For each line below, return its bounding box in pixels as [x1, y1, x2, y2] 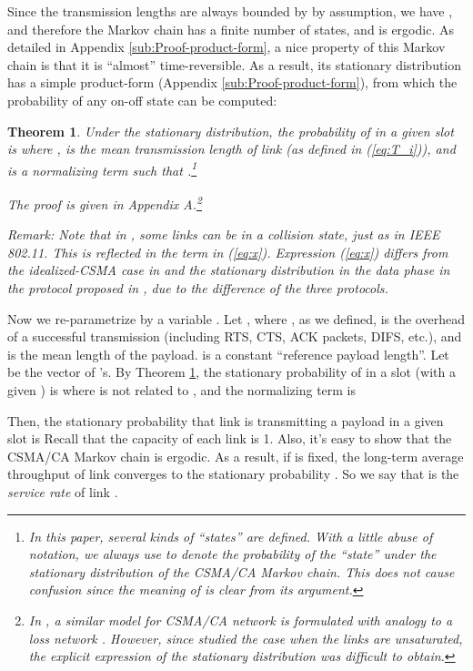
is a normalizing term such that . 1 [7, 158, 197, 179]
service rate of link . [7, 482, 118, 501]
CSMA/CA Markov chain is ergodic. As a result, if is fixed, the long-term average [7, 446, 464, 465]
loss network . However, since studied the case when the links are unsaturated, [28, 628, 463, 647]
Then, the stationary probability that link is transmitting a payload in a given [7, 411, 444, 430]
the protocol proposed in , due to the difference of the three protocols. [7, 279, 388, 298]
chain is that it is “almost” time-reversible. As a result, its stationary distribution [7, 55, 462, 74]
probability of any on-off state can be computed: [7, 90, 277, 109]
